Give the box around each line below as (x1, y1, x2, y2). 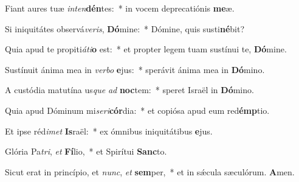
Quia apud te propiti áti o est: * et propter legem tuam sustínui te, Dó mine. (5, 43, 287, 55)
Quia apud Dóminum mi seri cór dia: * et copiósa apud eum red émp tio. (5, 103, 270, 116)
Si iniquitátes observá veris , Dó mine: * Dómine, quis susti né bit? (5, 22, 245, 35)
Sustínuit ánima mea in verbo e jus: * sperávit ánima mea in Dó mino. (5, 63, 265, 75)
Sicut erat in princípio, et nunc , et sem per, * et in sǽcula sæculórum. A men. (5, 165, 295, 178)
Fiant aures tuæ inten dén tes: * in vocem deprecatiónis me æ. (5, 2, 235, 14)
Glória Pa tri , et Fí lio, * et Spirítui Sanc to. (5, 145, 167, 158)
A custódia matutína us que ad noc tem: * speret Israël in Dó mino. (5, 83, 254, 96)
